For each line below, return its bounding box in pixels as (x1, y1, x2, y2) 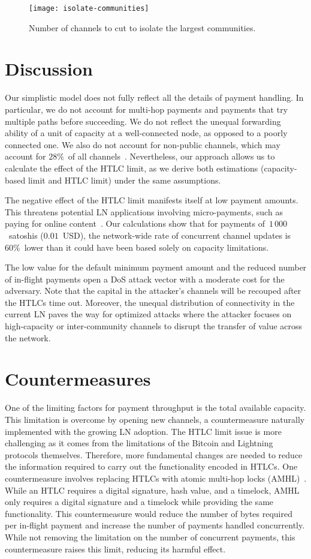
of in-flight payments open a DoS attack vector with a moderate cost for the (5, 272, 285, 285)
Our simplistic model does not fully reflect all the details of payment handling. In (5, 91, 304, 104)
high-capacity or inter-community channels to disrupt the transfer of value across (5, 320, 303, 332)
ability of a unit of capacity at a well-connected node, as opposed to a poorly (5, 127, 288, 139)
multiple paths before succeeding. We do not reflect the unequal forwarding (5, 115, 281, 127)
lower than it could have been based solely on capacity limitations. (24, 241, 269, 253)
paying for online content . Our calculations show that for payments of (5, 217, 265, 230)
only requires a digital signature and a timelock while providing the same (5, 495, 274, 508)
